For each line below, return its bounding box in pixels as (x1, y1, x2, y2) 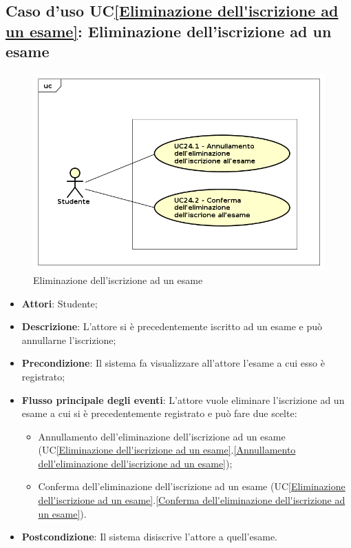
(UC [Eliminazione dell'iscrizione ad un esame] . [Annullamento (38, 443, 296, 457)
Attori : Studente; (21, 296, 98, 310)
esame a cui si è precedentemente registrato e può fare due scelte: (21, 406, 297, 420)
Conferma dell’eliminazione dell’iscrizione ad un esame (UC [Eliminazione (38, 479, 345, 494)
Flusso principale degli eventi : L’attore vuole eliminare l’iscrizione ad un (21, 392, 345, 407)
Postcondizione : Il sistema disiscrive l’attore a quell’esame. (21, 529, 277, 544)
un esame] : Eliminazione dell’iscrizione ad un (6, 20, 332, 41)
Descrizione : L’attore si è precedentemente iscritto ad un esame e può (21, 319, 323, 334)
